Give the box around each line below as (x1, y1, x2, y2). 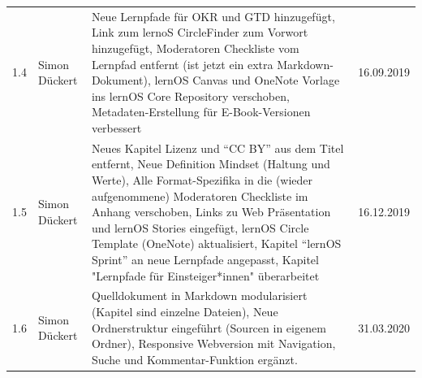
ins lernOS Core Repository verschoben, (91, 87, 290, 104)
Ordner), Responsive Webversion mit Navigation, (91, 335, 336, 352)
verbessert (91, 119, 142, 136)
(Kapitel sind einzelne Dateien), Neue (91, 302, 278, 319)
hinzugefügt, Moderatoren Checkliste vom (91, 39, 299, 56)
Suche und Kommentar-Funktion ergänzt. (91, 350, 298, 367)
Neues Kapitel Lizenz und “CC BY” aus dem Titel (91, 139, 344, 156)
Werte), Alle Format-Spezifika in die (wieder (91, 171, 313, 188)
